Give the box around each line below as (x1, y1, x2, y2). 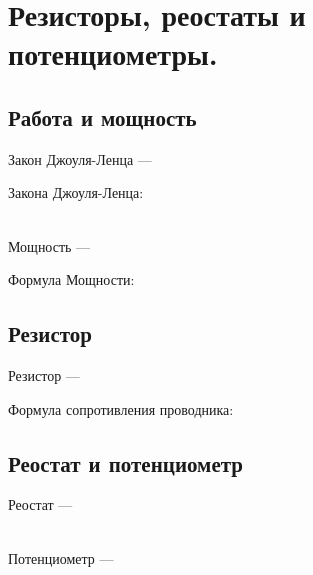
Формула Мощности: (8, 269, 135, 290)
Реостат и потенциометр (8, 447, 243, 478)
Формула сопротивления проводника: (8, 398, 234, 419)
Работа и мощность (8, 101, 197, 132)
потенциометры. (8, 33, 218, 74)
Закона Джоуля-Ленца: (8, 182, 144, 203)
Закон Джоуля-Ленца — (8, 148, 152, 169)
